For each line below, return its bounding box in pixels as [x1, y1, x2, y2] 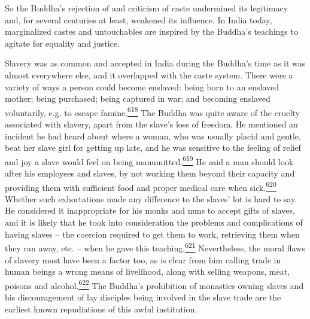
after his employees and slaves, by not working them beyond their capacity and [5, 167, 295, 180]
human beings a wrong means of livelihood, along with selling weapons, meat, [5, 265, 290, 278]
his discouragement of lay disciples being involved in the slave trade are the [5, 290, 281, 303]
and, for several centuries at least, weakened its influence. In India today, [5, 13, 272, 26]
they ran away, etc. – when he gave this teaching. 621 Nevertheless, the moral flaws [5, 240, 305, 254]
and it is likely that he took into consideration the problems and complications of [5, 216, 303, 229]
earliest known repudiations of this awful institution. [5, 302, 197, 315]
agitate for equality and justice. [5, 37, 120, 49]
